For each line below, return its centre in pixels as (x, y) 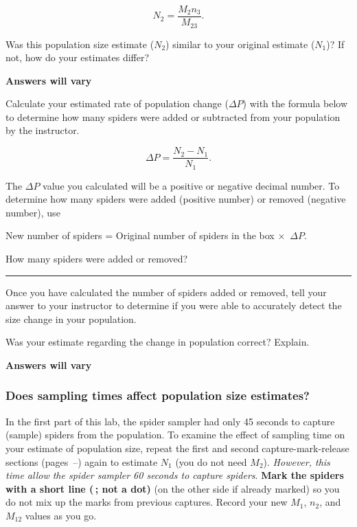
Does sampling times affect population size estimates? (158, 395)
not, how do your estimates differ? (78, 57)
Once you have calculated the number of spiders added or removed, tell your (166, 292)
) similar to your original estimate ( (240, 44)
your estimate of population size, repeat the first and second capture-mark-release (177, 448)
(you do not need (211, 461)
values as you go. (61, 515)
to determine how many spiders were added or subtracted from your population (173, 116)
